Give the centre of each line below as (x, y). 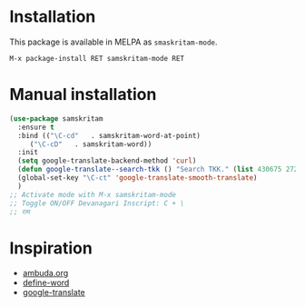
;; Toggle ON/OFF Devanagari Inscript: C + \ (97, 203)
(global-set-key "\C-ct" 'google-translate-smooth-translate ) (138, 178)
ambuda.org (45, 273)
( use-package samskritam (56, 119)
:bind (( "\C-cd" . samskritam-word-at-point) (109, 135)
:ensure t (36, 127)
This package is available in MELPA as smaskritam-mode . (113, 42)
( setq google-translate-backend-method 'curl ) (107, 161)
